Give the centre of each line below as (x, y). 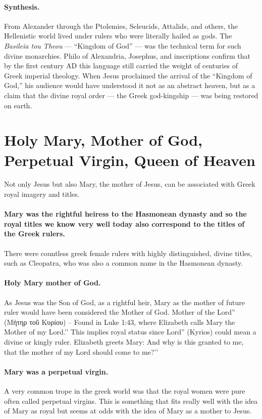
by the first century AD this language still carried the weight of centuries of (121, 66)
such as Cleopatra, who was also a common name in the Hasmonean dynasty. (123, 263)
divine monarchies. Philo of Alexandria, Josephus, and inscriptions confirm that (127, 55)
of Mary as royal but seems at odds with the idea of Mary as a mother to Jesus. (128, 411)
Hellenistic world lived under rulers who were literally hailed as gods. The (118, 36)
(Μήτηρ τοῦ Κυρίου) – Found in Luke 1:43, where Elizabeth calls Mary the (120, 322)
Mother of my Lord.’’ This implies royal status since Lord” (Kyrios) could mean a (130, 332)
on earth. (18, 105)
